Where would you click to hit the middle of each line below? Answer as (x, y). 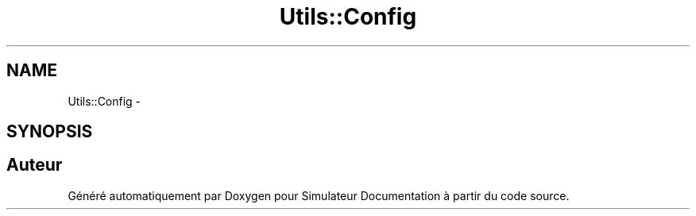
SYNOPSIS (50, 132)
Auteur (35, 165)
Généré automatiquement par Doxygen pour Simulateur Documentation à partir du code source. (319, 195)
